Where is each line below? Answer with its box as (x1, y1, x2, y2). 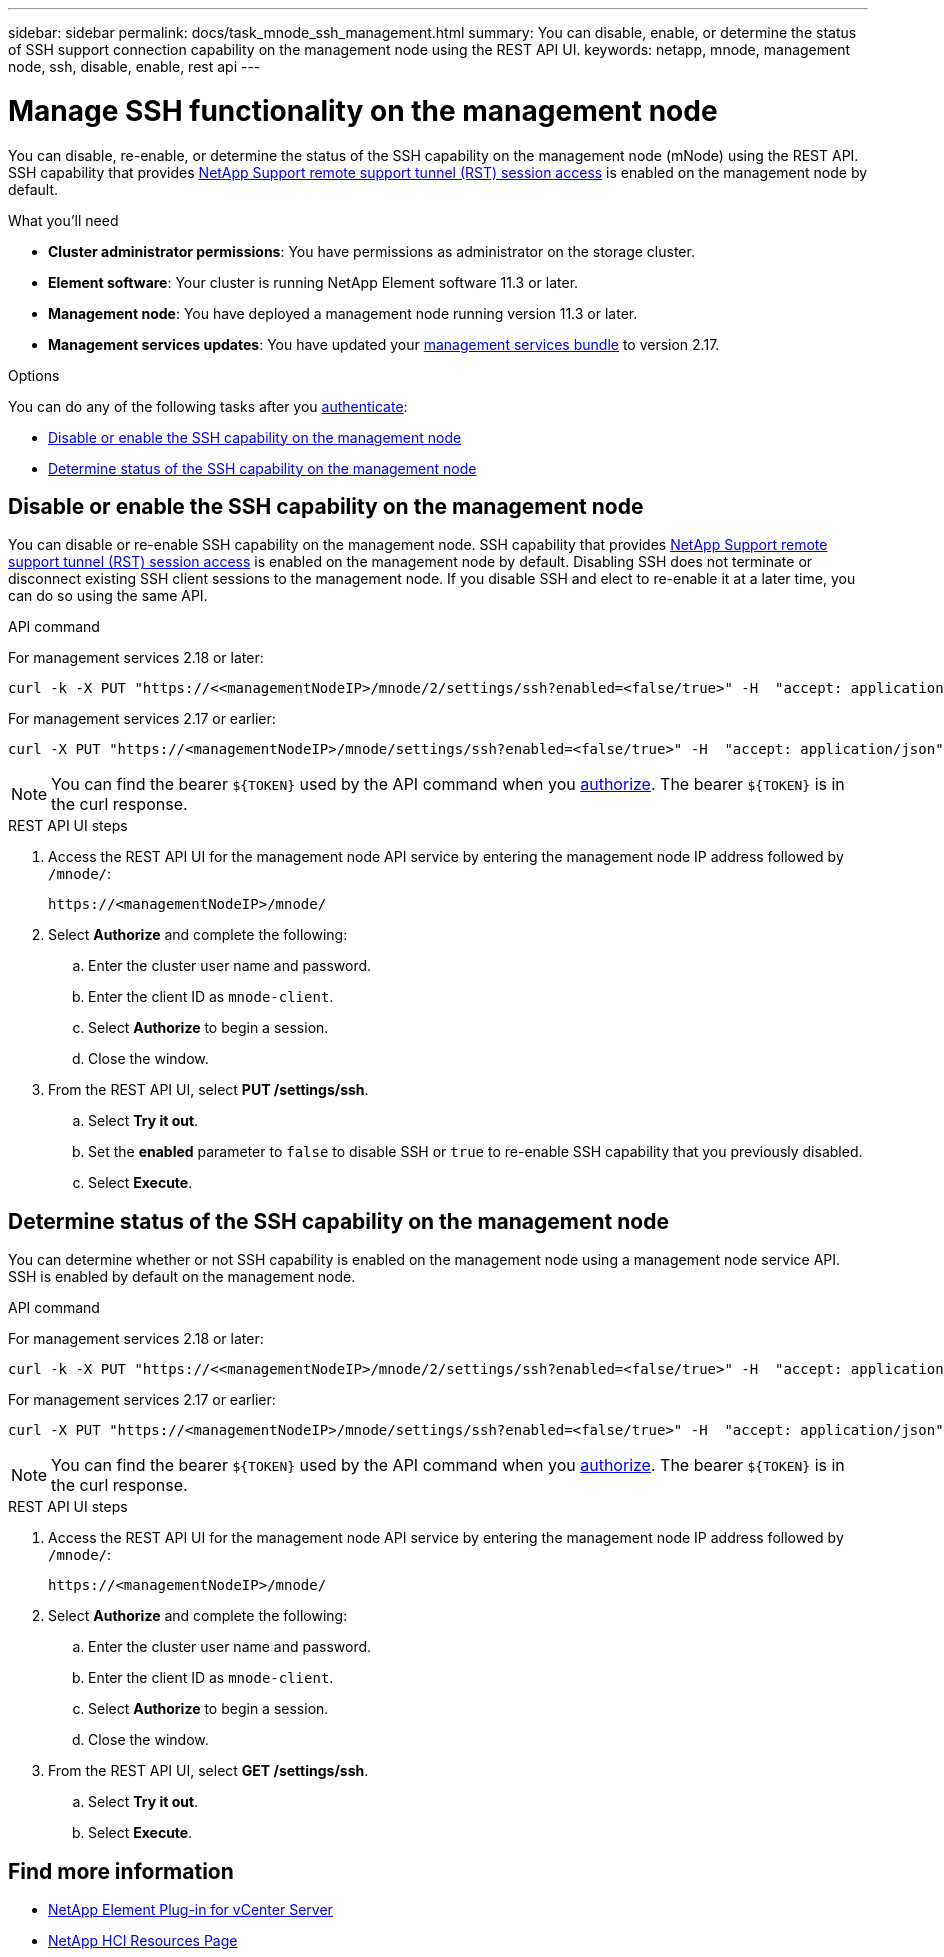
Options (8, 366, 60, 384)
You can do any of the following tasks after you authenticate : (8, 397, 408, 415)
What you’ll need (8, 211, 119, 229)
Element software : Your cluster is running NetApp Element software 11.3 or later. (48, 273, 579, 291)
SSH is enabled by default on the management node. (8, 1268, 356, 1286)
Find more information (8, 1858, 234, 1884)
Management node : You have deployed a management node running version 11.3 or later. (48, 304, 638, 322)
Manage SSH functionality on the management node (8, 93, 718, 128)
